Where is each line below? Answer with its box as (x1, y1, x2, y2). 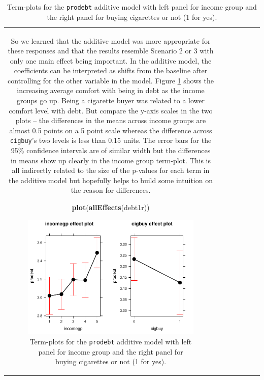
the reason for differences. (71, 185, 151, 195)
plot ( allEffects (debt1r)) (72, 202, 150, 213)
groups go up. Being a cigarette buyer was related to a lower (17, 95, 205, 106)
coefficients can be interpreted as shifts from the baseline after (14, 65, 208, 76)
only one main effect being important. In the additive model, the (10, 55, 212, 66)
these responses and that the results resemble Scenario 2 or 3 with (8, 45, 214, 56)
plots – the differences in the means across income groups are (15, 115, 206, 126)
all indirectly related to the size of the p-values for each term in (12, 165, 210, 176)
